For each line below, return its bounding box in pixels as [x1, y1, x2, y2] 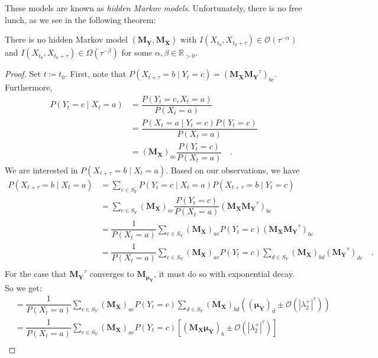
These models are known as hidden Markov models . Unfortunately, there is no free [5, 2, 302, 14]
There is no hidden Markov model [5, 33, 128, 46]
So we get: [5, 281, 42, 294]
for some [121, 46, 153, 59]
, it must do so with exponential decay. [154, 267, 295, 280]
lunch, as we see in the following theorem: [5, 13, 156, 25]
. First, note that [64, 67, 127, 80]
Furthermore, [5, 80, 53, 93]
